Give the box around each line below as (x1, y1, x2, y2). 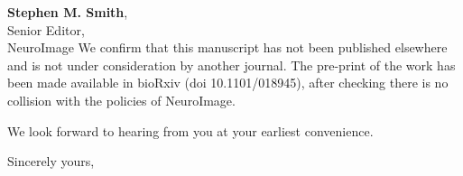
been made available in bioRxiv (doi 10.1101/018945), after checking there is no (7, 73, 449, 92)
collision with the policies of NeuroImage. (7, 90, 236, 109)
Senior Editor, (7, 20, 85, 39)
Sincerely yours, (7, 152, 95, 171)
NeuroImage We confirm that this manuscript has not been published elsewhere (7, 38, 448, 57)
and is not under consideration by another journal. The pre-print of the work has (7, 55, 456, 74)
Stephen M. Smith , (7, 3, 128, 21)
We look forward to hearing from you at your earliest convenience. (7, 121, 374, 140)
